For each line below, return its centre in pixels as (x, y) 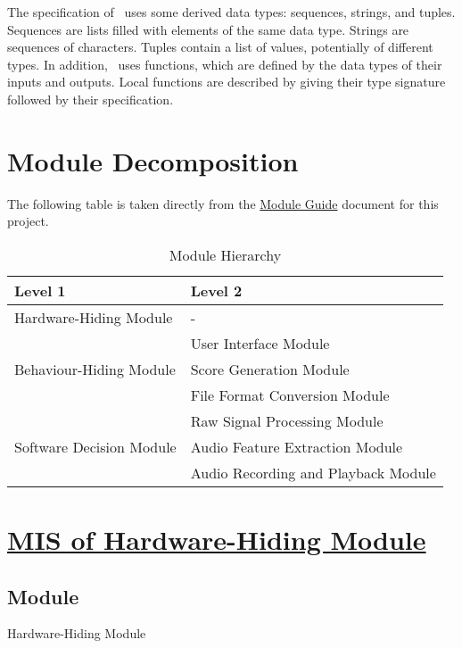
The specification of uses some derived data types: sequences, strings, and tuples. (231, 12)
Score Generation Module (270, 369)
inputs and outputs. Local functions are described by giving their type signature (227, 82)
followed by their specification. (91, 99)
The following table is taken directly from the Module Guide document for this (223, 203)
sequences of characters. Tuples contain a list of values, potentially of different (220, 47)
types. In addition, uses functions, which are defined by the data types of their (225, 64)
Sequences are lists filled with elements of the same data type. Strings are (208, 29)
